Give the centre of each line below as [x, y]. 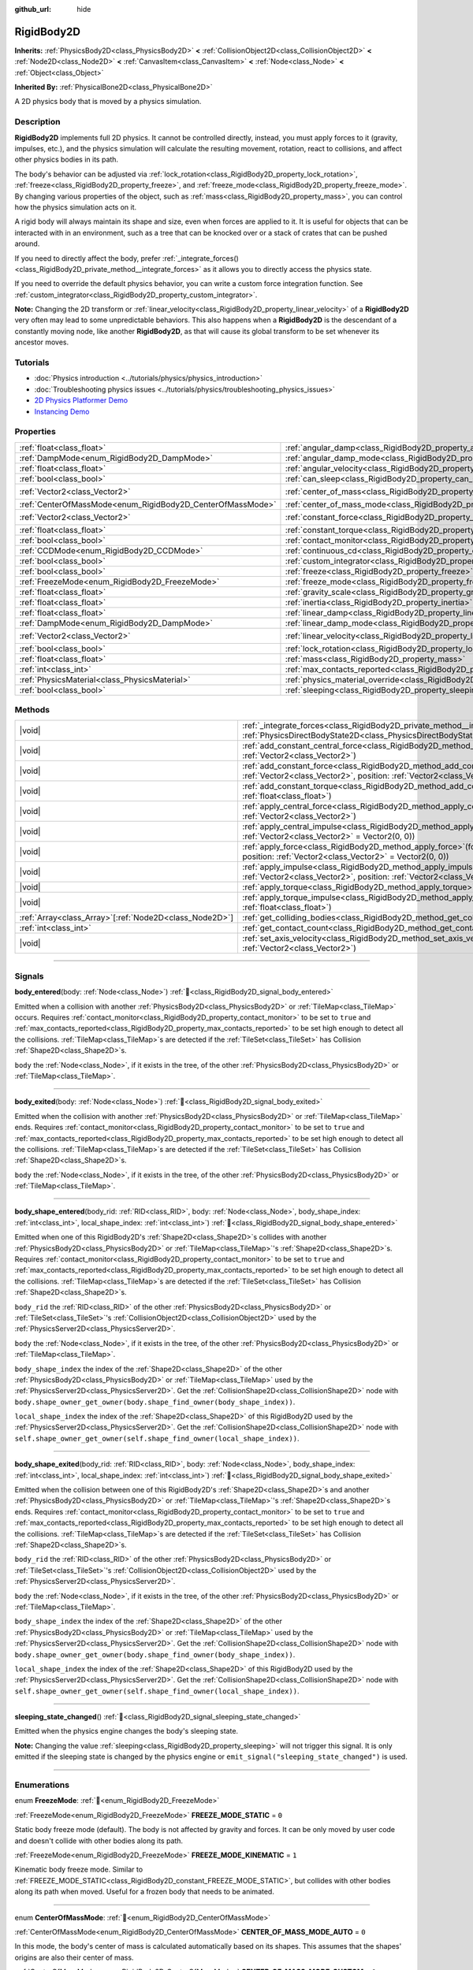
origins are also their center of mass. [74, 1957]
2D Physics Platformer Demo [81, 400]
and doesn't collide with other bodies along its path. [99, 1841]
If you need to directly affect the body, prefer [88, 258]
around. [27, 243]
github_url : [33, 9]
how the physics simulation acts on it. [76, 207]
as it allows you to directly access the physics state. [287, 269]
